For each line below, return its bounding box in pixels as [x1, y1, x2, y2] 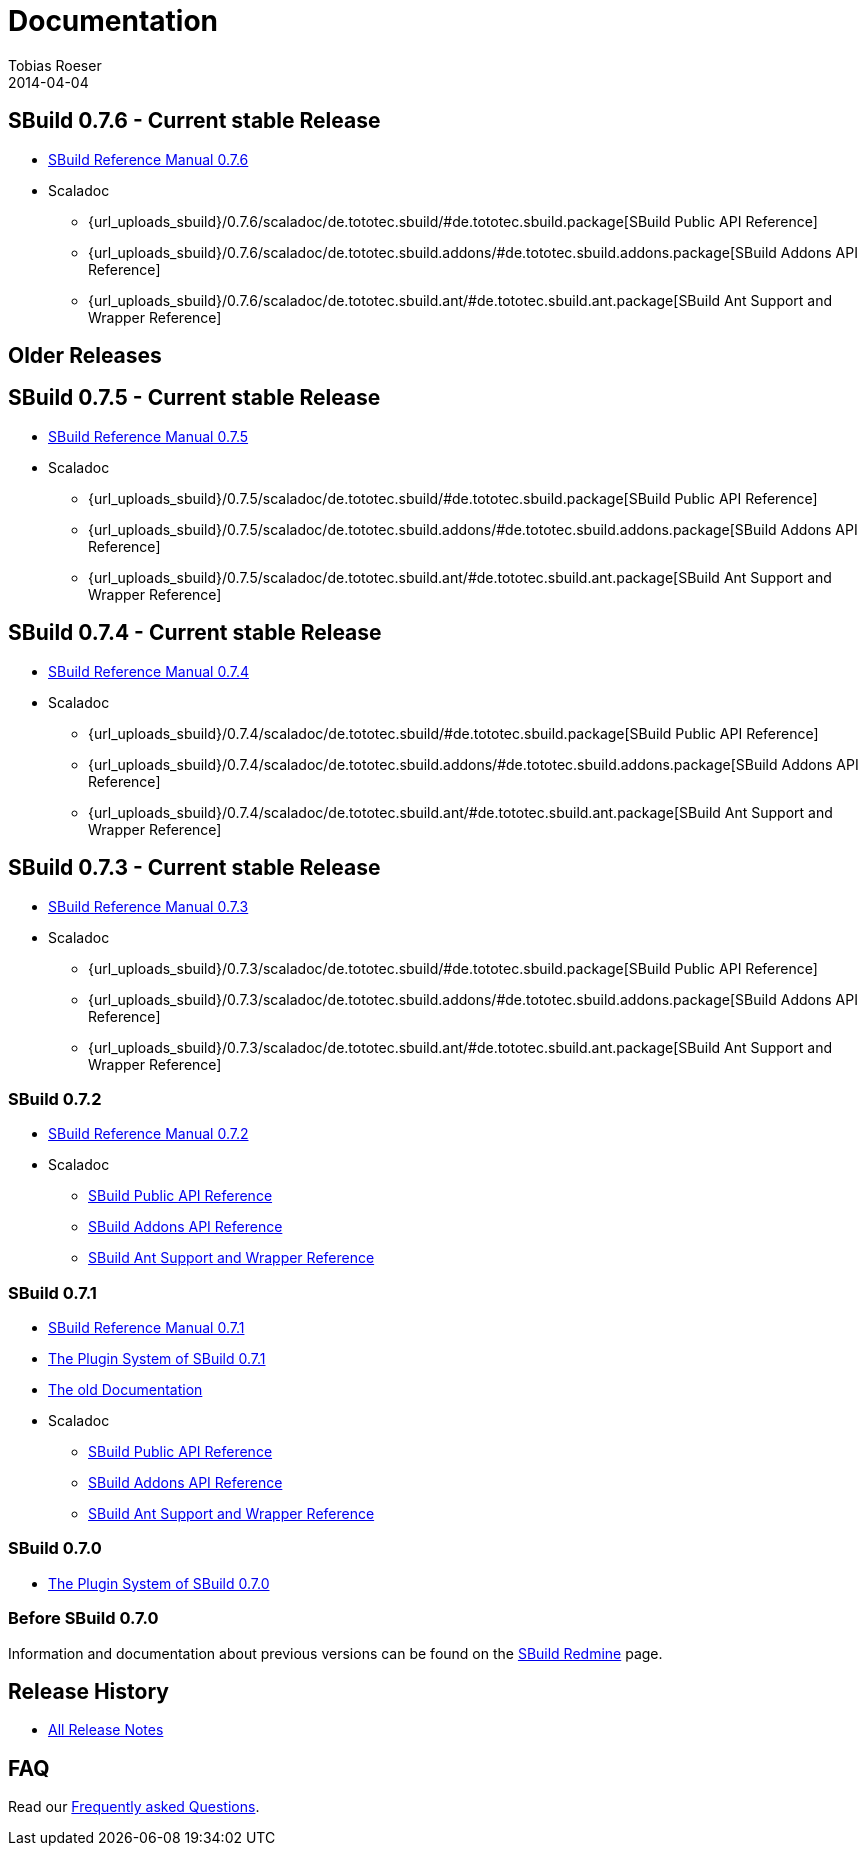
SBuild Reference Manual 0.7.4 [48, 662, 249, 680]
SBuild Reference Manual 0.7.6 [48, 150, 249, 168]
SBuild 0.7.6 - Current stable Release [8, 108, 381, 134]
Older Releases [8, 343, 162, 369]
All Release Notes [48, 1721, 164, 1739]
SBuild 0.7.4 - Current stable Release [8, 620, 382, 646]
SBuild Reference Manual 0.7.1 [48, 1319, 245, 1337]
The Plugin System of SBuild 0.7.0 [48, 1574, 270, 1592]
